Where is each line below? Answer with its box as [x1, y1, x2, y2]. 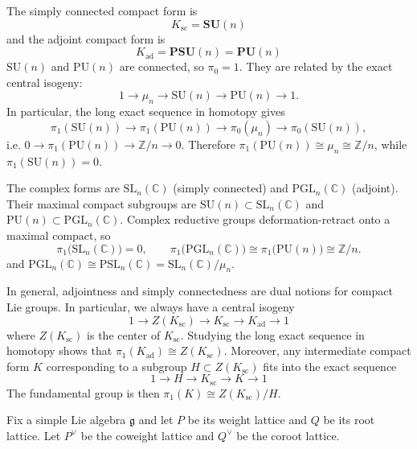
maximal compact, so [6, 226, 111, 243]
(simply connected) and [173, 179, 288, 196]
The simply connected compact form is [6, 2, 198, 19]
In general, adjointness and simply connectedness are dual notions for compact [6, 282, 393, 299]
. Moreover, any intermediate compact [223, 342, 411, 359]
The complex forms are [6, 179, 120, 196]
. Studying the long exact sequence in [180, 326, 365, 343]
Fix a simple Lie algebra [6, 411, 126, 428]
